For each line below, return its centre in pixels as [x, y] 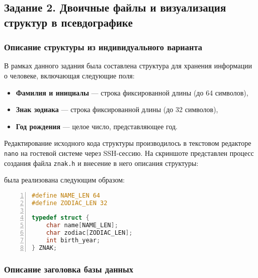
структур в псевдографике [68, 22]
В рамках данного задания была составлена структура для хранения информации [128, 66]
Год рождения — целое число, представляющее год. [97, 126]
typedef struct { [61, 218]
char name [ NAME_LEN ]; [82, 225]
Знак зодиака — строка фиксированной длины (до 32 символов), [117, 109]
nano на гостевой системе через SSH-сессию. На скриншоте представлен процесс [129, 153]
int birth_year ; [73, 241]
